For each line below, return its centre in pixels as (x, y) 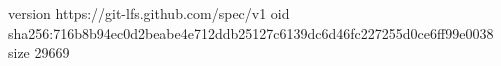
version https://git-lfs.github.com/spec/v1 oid (149, 13)
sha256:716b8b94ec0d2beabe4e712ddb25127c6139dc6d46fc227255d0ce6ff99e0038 (251, 32)
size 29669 (39, 52)
